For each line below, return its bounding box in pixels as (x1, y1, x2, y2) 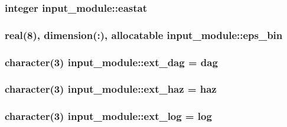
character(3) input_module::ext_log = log (5, 109, 212, 123)
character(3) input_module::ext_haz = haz (5, 82, 217, 96)
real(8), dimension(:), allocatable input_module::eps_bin (5, 27, 283, 42)
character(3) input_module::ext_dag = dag (5, 54, 218, 69)
